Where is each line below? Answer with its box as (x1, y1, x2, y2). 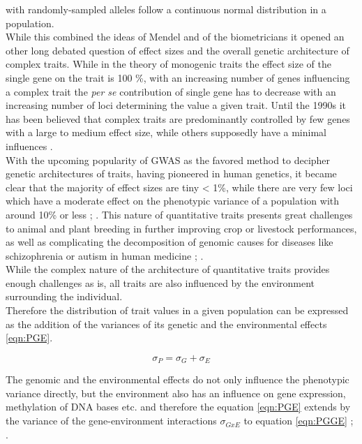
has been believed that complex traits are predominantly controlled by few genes (6, 111, 350, 126)
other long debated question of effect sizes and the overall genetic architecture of (6, 43, 349, 57)
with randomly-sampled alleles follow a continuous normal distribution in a (6, 2, 326, 16)
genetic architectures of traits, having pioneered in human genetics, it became (6, 166, 337, 181)
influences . (6, 138, 53, 153)
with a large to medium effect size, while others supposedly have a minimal (6, 125, 326, 140)
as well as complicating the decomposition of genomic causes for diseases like (6, 235, 333, 249)
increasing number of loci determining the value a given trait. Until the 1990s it (6, 98, 346, 112)
